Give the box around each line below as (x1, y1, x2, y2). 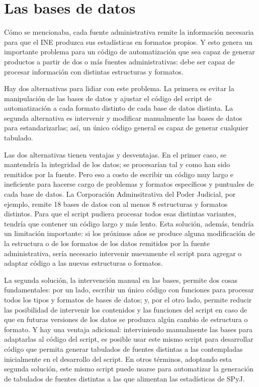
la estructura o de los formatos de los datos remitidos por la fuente (4, 238, 210, 248)
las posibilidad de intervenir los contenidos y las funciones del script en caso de (4, 304, 247, 315)
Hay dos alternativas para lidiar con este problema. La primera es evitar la (4, 83, 234, 94)
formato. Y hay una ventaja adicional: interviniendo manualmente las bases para (4, 324, 252, 334)
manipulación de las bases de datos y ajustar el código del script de (4, 93, 212, 103)
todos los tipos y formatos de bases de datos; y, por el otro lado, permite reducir (4, 294, 252, 304)
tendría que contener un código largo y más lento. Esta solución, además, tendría (4, 218, 254, 228)
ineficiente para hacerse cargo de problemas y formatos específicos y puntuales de (4, 179, 254, 189)
